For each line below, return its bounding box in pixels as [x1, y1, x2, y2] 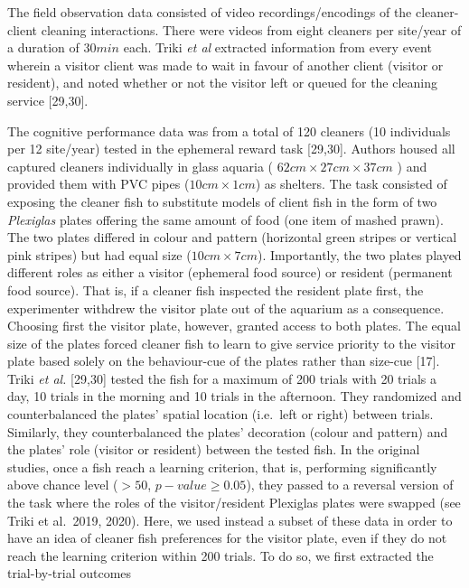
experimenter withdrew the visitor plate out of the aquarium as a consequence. [7, 298, 445, 317]
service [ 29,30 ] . [7, 90, 89, 109]
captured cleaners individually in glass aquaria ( [7, 156, 273, 175]
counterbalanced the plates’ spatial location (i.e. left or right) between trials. [7, 405, 434, 424]
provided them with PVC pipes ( [7, 174, 190, 193]
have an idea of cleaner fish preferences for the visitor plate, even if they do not [7, 528, 447, 547]
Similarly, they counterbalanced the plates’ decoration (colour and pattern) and [7, 422, 448, 441]
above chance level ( [7, 475, 118, 494]
